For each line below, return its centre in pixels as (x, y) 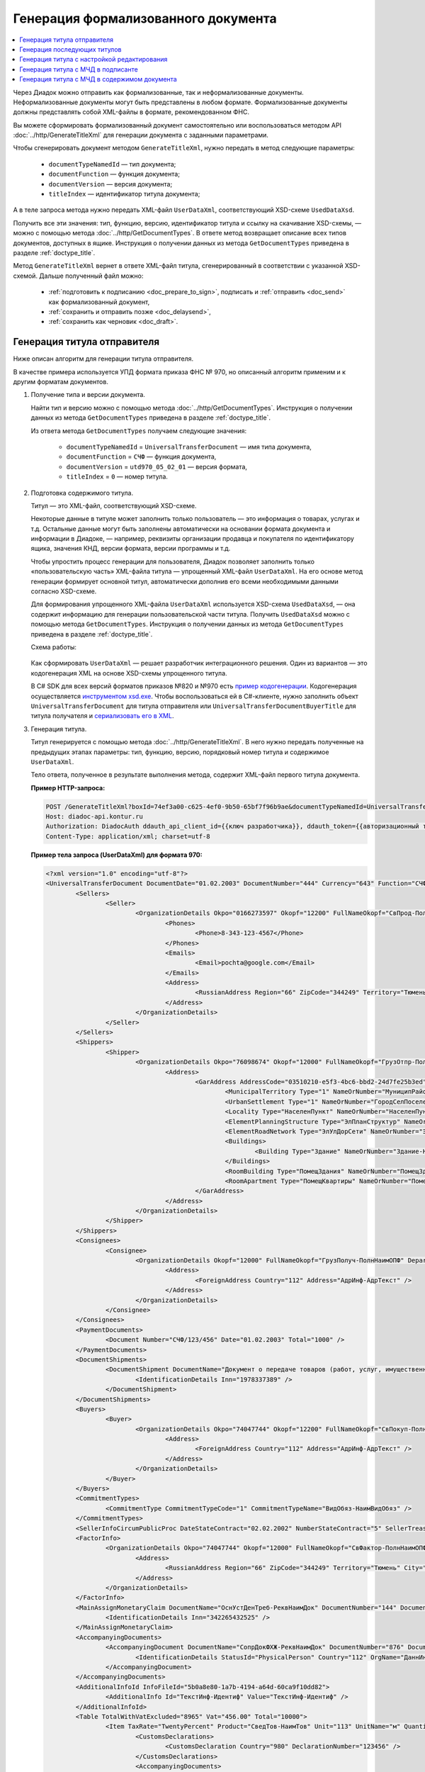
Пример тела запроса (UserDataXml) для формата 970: (117, 855)
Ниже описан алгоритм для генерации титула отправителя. (103, 359)
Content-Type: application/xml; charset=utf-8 (128, 836)
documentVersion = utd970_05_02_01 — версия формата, (157, 466)
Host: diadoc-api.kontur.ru (94, 817)
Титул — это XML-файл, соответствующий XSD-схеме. (114, 505)
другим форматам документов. (61, 382)
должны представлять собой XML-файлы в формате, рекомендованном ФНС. (131, 112)
